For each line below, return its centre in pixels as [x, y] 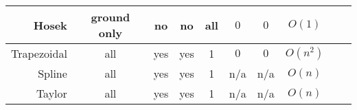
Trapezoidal [39, 53]
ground [111, 17]
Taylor [51, 93]
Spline [53, 73]
